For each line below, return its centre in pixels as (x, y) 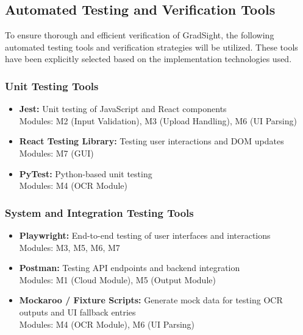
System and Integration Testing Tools (99, 212)
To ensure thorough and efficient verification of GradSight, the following (140, 35)
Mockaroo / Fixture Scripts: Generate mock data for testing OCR (151, 300)
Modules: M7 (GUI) (56, 153)
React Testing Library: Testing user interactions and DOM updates (151, 141)
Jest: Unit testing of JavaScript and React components (123, 109)
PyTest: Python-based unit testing (86, 173)
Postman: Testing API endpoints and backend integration (130, 268)
